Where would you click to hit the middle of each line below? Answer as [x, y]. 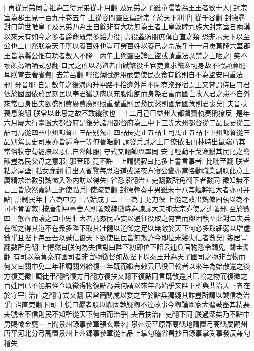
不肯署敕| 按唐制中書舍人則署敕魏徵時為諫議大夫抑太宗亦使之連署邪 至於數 [130, 208]
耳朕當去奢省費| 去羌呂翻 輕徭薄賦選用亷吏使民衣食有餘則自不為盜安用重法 [124, 75]
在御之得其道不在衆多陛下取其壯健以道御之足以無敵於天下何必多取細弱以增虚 [127, 228]
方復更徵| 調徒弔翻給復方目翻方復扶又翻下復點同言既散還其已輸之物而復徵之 [126, 275]
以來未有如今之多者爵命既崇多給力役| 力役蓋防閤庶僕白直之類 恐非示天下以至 [127, 36]
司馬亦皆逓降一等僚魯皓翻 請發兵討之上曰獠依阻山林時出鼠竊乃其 [142, 142]
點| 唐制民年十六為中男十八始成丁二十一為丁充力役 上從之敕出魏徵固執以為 [124, 199]
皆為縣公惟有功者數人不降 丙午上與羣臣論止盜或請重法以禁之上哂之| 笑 [126, 55]
